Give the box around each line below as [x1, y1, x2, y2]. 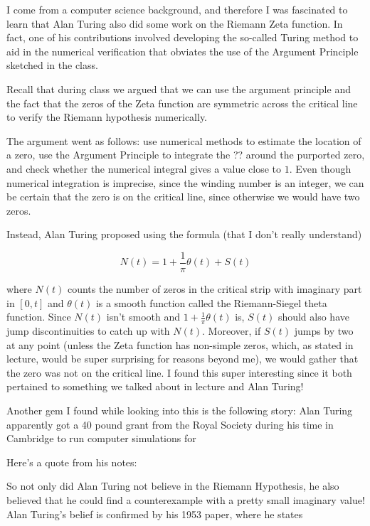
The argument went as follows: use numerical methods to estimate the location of [6, 133, 361, 148]
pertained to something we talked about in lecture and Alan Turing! [6, 379, 304, 394]
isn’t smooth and [106, 309, 180, 324]
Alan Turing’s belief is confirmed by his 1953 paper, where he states [6, 506, 303, 521]
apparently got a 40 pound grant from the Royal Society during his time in [6, 417, 334, 431]
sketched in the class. [6, 58, 98, 73]
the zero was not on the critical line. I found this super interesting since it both [6, 365, 352, 380]
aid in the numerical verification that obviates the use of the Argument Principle [6, 43, 359, 58]
